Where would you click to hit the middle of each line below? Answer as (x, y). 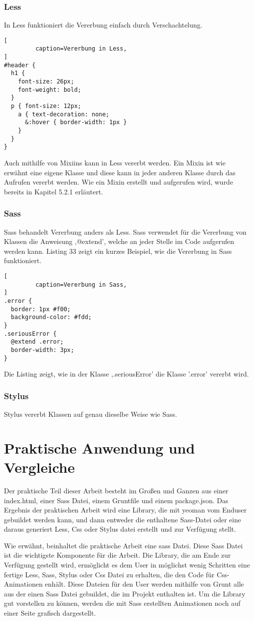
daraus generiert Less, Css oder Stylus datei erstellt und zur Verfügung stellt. (120, 529)
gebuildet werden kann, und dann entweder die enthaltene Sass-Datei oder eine (123, 519)
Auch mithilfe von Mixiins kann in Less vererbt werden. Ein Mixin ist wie (115, 162)
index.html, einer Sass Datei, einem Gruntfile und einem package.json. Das (116, 500)
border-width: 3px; (43, 350)
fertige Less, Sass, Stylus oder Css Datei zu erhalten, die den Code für (109, 574)
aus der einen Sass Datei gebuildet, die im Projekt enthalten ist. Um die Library (125, 593)
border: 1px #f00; (41, 309)
